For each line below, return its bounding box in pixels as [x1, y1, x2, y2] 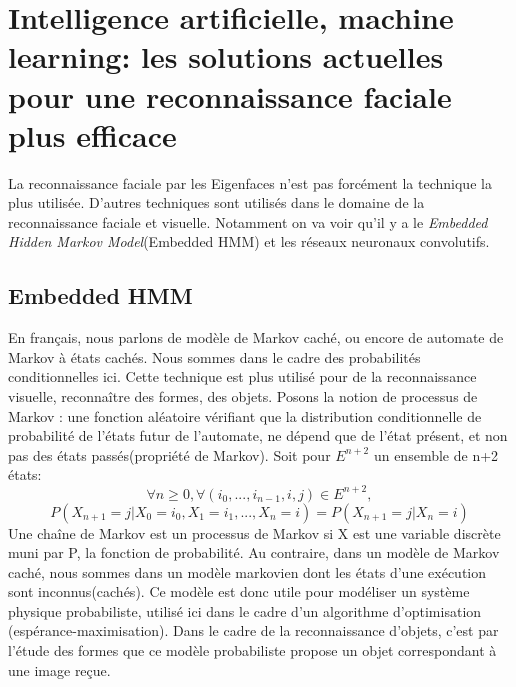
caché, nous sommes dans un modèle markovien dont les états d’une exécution [8, 561, 487, 582]
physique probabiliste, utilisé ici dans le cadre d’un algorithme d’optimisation [8, 600, 482, 621]
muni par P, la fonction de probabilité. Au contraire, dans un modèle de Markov [8, 542, 500, 563]
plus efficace [8, 114, 177, 155]
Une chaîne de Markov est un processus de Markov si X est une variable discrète [8, 522, 501, 543]
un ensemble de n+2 [373, 444, 499, 465]
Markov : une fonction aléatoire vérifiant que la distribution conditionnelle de [8, 405, 482, 426]
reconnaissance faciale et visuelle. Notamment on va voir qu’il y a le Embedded [8, 211, 488, 232]
